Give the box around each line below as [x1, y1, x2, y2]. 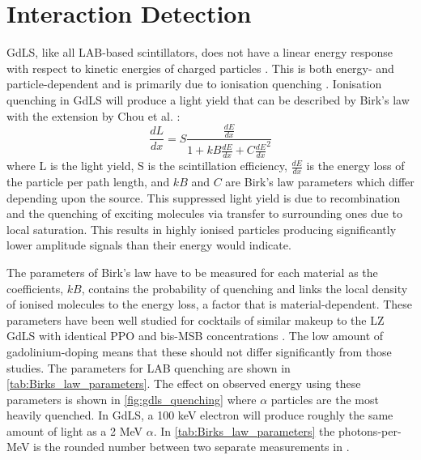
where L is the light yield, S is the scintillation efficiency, [6, 157, 287, 174]
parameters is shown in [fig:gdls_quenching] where [6, 390, 257, 407]
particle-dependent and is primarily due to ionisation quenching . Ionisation [6, 75, 382, 92]
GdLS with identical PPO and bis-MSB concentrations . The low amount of [6, 327, 384, 344]
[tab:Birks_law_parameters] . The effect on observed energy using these [6, 375, 361, 392]
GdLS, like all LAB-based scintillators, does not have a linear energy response [6, 44, 393, 61]
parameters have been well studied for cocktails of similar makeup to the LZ [6, 311, 385, 328]
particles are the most [270, 390, 379, 407]
